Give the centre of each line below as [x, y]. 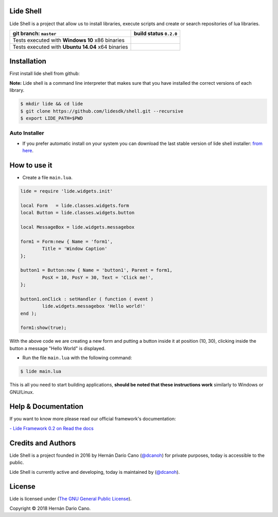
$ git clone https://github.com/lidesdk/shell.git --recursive [102, 111]
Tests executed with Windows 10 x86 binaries [68, 40]
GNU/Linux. [22, 392]
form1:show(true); [44, 328]
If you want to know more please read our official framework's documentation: [93, 419]
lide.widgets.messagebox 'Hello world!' [94, 306]
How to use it [31, 165]
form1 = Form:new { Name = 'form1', [67, 241]
